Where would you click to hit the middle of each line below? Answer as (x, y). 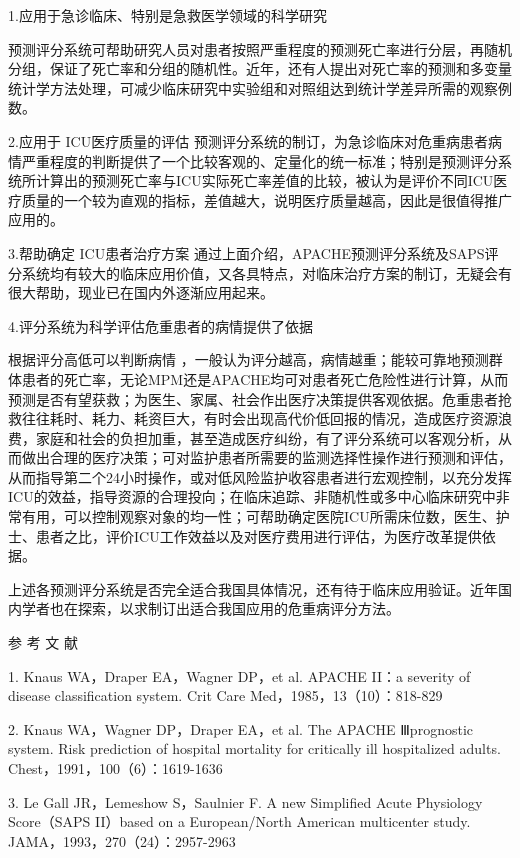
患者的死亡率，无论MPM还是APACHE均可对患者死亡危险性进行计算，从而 (265, 378)
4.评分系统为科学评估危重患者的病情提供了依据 (160, 325)
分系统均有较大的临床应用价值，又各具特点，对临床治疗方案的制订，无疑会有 (260, 272)
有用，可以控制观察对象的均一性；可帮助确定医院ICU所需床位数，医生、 (258, 516)
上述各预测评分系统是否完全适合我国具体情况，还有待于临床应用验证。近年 (253, 588)
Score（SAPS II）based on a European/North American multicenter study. (239, 821)
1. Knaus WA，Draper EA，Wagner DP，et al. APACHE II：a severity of (239, 675)
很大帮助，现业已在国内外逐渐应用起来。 (141, 292)
